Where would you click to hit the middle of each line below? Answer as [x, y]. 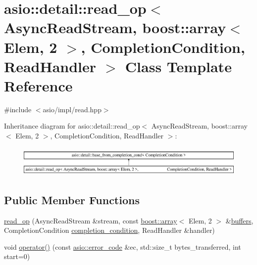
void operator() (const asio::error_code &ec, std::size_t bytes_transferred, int [123, 246]
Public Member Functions [72, 199]
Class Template [178, 66]
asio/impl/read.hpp [72, 109]
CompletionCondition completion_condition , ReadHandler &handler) [109, 230]
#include [18, 109]
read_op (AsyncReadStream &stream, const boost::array [91, 220]
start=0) [17, 256]
